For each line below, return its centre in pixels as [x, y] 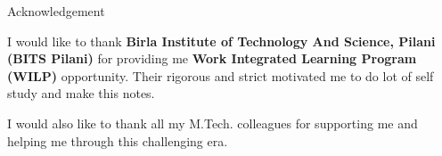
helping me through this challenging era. [118, 140]
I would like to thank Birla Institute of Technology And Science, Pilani [221, 41]
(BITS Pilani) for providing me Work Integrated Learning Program [212, 58]
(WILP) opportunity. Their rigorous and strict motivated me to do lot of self [221, 75]
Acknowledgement [56, 11]
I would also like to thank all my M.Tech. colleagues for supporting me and [213, 123]
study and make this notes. [81, 93]
